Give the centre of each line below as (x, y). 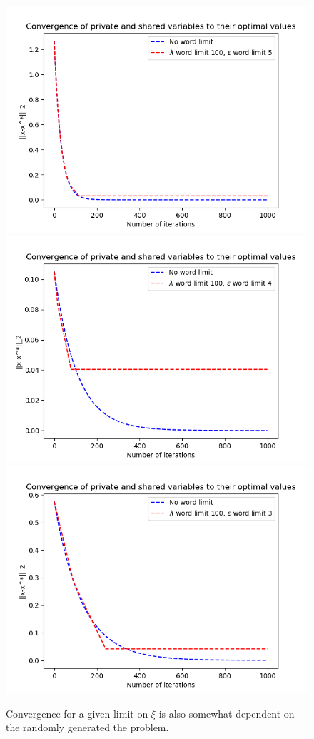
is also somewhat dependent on (227, 713)
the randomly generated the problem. (87, 727)
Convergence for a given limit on (77, 713)
